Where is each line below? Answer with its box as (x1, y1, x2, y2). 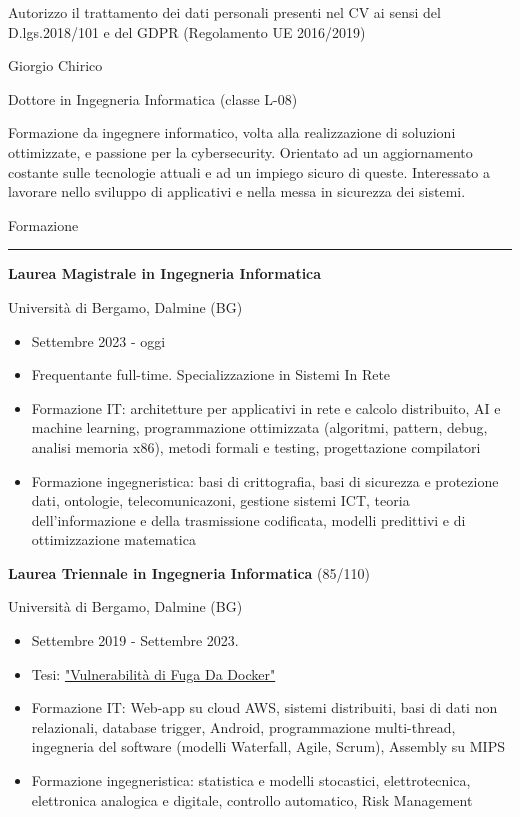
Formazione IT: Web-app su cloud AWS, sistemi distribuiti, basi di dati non (31, 697, 498, 718)
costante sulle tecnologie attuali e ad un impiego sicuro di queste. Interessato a (8, 161, 490, 182)
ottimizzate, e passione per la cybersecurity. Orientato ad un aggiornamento (8, 141, 473, 162)
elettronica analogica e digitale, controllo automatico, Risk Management (31, 789, 473, 810)
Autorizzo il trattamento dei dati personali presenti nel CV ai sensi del (8, 2, 441, 22)
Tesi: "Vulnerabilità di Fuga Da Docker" (31, 663, 276, 684)
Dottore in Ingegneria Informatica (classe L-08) (8, 88, 298, 109)
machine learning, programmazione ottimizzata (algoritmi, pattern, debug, (31, 417, 488, 438)
